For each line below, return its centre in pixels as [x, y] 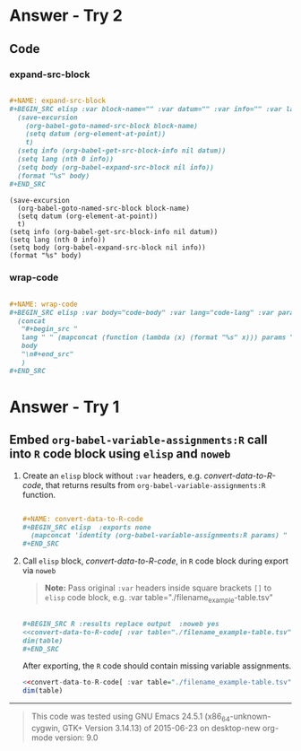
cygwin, [46, 729]
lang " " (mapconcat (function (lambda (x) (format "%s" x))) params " [158, 337]
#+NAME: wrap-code [43, 304]
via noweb [39, 571]
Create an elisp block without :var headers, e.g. [112, 476]
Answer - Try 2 [66, 16]
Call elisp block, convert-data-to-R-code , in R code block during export [155, 561]
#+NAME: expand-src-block [57, 100]
